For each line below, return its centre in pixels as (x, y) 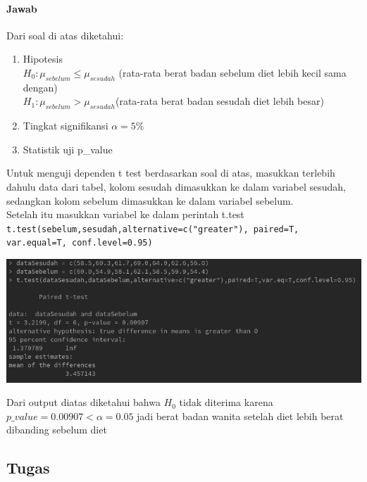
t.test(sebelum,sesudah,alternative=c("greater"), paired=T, (153, 229)
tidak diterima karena (226, 402)
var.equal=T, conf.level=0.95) (80, 243)
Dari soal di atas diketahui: (65, 35)
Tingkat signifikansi (66, 126)
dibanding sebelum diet (57, 430)
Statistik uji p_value (68, 149)
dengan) (40, 87)
